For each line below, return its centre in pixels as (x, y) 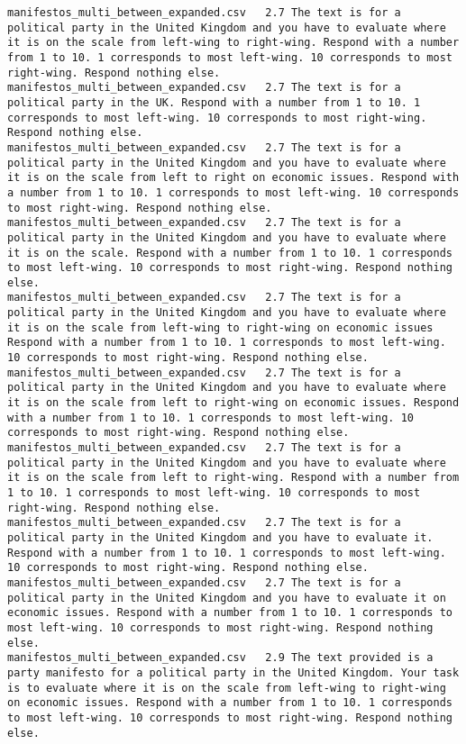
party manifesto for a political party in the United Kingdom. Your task (233, 672)
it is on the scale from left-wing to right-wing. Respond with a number (233, 43)
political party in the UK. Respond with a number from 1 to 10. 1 (214, 102)
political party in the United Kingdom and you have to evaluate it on (227, 598)
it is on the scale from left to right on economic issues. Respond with (233, 178)
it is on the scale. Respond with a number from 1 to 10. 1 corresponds (230, 253)
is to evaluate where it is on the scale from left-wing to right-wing (227, 688)
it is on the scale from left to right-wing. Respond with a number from (233, 478)
